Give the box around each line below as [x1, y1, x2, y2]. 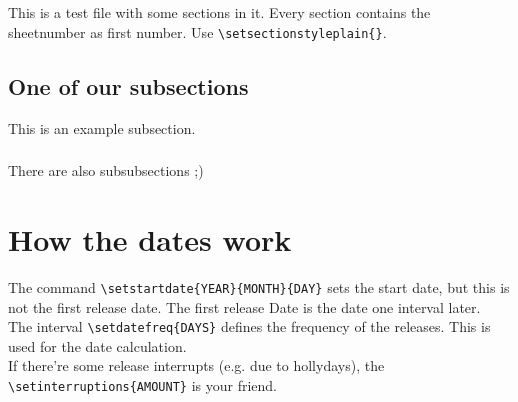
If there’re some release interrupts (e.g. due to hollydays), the [8, 355, 385, 376]
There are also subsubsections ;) [8, 160, 204, 181]
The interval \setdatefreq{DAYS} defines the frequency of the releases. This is [8, 316, 491, 337]
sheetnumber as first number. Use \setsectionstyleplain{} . [8, 21, 387, 42]
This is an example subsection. [8, 117, 196, 138]
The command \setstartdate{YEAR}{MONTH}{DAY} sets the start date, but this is [8, 276, 510, 297]
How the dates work [8, 218, 292, 259]
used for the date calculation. [8, 335, 187, 356]
